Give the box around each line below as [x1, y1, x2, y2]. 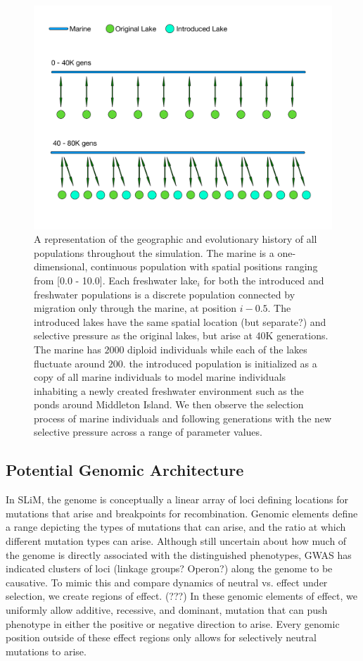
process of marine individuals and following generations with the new [34, 410, 332, 425]
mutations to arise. [6, 643, 87, 658]
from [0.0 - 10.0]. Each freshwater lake [34, 272, 198, 287]
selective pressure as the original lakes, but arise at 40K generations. [34, 328, 329, 343]
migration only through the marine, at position [34, 301, 237, 315]
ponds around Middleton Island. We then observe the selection [34, 397, 304, 412]
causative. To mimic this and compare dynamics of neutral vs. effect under [6, 574, 328, 589]
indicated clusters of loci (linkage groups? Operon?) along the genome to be [6, 561, 333, 576]
